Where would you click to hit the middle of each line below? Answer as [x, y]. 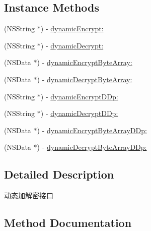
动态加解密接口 [29, 195]
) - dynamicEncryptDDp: [79, 96]
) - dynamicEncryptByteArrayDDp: [92, 130]
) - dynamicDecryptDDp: [79, 113]
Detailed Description [59, 174]
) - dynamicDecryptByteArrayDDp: [92, 147]
